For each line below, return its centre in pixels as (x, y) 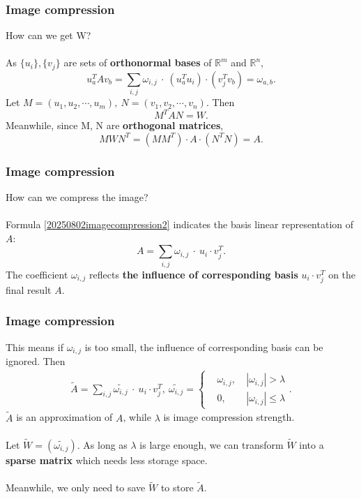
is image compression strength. (229, 417)
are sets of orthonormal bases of (138, 62)
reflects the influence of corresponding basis (194, 274)
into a (312, 445)
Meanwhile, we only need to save (76, 487)
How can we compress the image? (77, 197)
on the (342, 274)
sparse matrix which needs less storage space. (107, 460)
